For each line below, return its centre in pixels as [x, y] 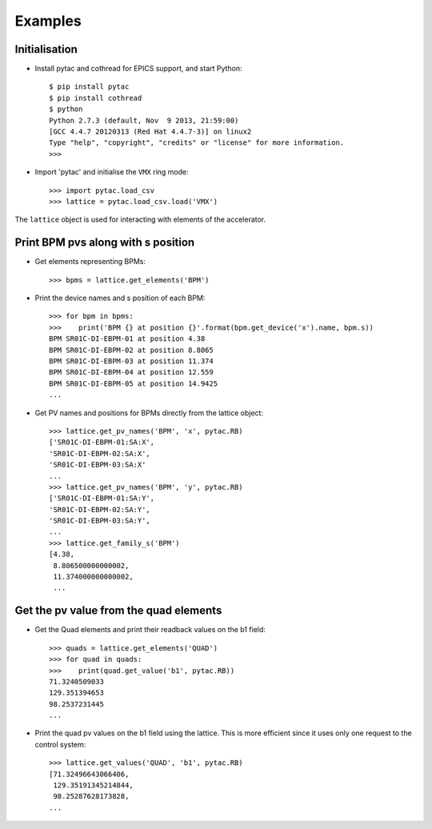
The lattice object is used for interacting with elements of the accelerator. [140, 219]
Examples [48, 21]
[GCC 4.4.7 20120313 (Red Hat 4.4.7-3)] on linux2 [150, 132]
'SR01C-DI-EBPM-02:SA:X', [100, 453]
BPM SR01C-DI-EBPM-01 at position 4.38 [127, 339]
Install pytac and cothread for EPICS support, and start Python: [139, 69]
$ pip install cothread [96, 98]
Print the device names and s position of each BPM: [120, 298]
